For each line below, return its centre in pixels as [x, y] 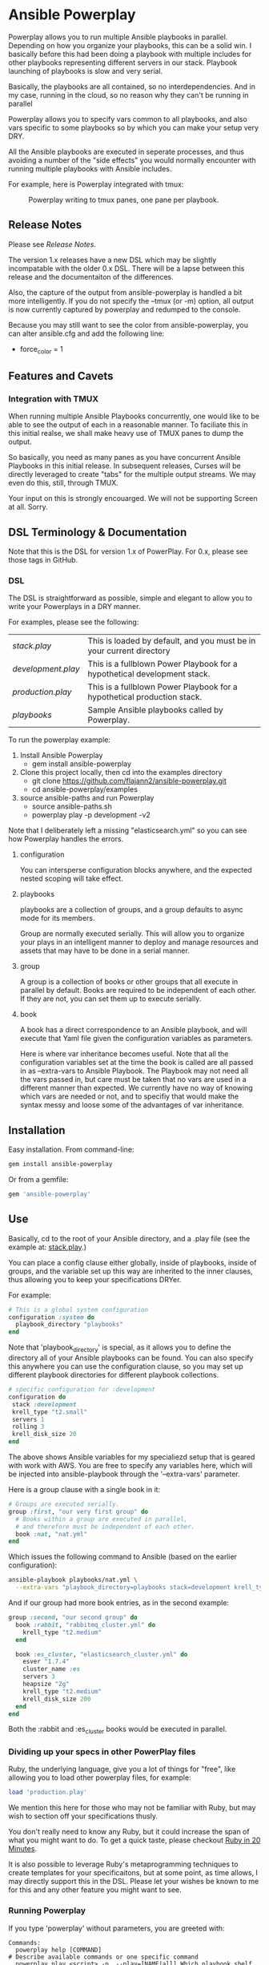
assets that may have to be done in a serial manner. [104, 950]
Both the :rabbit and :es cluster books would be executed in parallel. [118, 1730]
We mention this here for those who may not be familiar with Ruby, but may [132, 1808]
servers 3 [39, 1677]
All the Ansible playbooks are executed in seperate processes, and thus [126, 151]
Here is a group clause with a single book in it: [84, 1490]
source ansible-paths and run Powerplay [87, 798]
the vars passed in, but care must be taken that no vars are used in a [133, 1079]
